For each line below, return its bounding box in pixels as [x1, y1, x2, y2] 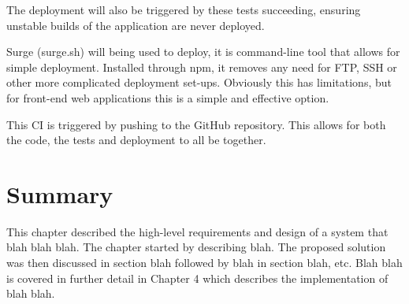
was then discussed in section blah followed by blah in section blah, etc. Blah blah [6, 254, 403, 271]
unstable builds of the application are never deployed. [6, 17, 265, 33]
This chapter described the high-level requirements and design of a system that [6, 223, 389, 239]
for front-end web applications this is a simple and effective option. [6, 89, 329, 106]
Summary [6, 177, 113, 209]
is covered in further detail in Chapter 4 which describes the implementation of [6, 269, 389, 286]
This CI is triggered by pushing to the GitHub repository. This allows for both [6, 116, 386, 132]
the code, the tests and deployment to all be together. [6, 132, 266, 148]
